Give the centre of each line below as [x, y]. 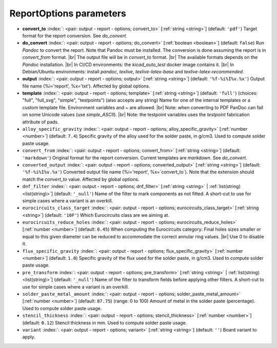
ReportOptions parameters [68, 13]
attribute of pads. [41, 122]
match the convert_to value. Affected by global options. [81, 179]
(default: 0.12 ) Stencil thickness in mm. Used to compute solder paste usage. [105, 322]
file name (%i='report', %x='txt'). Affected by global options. [86, 86]
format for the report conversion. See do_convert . [75, 35]
